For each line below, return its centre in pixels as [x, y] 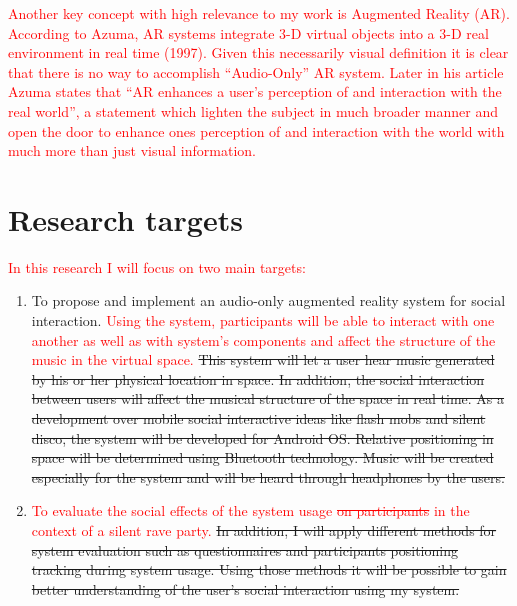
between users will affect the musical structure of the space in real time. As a [268, 398]
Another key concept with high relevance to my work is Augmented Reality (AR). [259, 13]
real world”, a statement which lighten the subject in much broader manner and [253, 110]
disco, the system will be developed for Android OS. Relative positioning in [262, 437]
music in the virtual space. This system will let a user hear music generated [263, 359]
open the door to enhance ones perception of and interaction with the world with [256, 130]
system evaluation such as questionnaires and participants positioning [244, 549]
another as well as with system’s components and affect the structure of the [263, 339]
